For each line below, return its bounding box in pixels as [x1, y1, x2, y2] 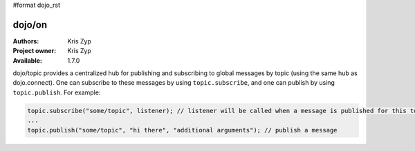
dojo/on [12, 19, 48, 30]
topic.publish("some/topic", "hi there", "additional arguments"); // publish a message [27, 126, 338, 134]
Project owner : [12, 47, 57, 55]
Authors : [12, 37, 39, 45]
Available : [12, 56, 43, 65]
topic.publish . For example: [12, 88, 101, 97]
